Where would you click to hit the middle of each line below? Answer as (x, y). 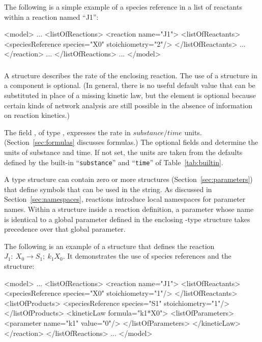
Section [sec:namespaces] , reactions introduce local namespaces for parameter (125, 199)
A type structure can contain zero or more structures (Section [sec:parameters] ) (128, 179)
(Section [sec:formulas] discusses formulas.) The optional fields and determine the (131, 142)
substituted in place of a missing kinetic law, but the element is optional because (130, 95)
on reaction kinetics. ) (37, 115)
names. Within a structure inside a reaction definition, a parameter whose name (129, 209)
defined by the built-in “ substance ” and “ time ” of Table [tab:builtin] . (114, 162)
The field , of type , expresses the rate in (67, 132)
